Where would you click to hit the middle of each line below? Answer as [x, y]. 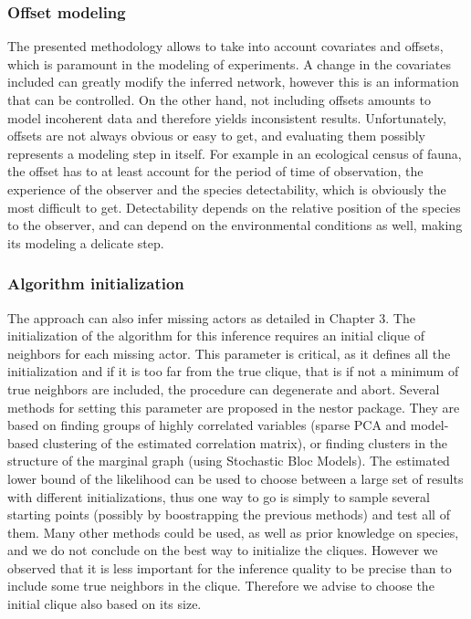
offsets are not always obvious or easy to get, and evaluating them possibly [216, 136]
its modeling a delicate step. [86, 242]
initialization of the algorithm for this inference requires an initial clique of [216, 336]
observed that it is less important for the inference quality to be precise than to [230, 567]
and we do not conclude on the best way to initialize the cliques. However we [223, 550]
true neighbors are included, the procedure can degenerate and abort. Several [224, 388]
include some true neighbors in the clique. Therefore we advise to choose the [221, 586]
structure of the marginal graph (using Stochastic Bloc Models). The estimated [229, 461]
